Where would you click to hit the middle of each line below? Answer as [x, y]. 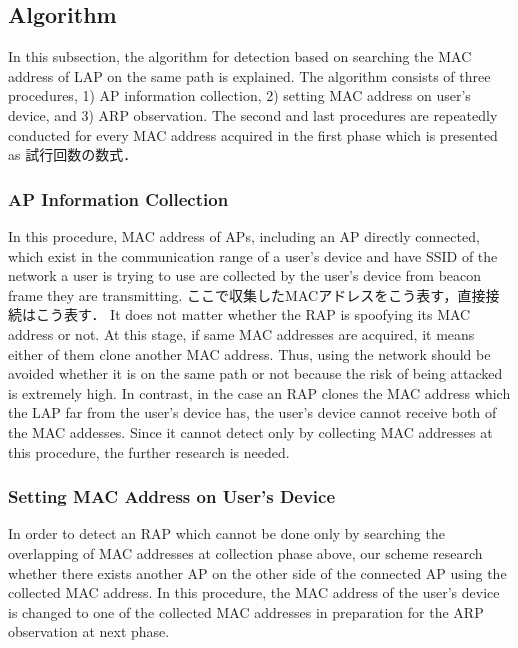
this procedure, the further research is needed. [149, 451]
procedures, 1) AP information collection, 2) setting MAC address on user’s [239, 95]
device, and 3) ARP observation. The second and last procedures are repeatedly [253, 114]
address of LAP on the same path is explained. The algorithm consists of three [249, 75]
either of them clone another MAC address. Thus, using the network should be [249, 353]
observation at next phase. [89, 631]
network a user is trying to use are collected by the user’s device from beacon [245, 275]
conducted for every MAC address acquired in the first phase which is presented [253, 134]
